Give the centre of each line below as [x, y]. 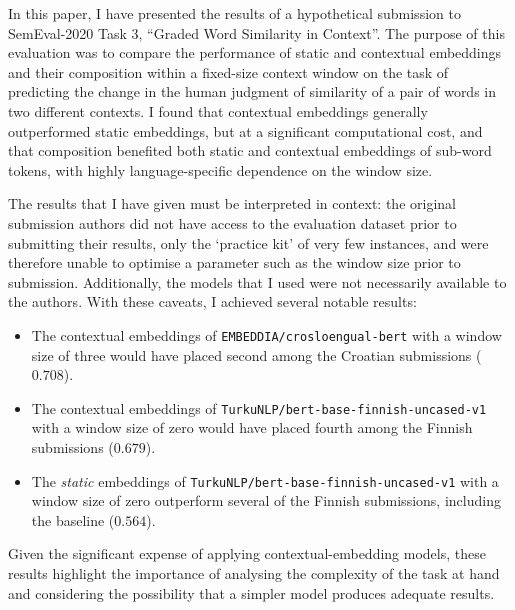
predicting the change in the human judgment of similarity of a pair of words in [252, 91]
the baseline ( [73, 519]
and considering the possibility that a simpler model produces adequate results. [251, 592]
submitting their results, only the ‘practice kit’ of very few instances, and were [248, 242]
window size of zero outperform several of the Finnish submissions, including [266, 500]
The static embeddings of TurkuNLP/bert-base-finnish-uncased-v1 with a [265, 480]
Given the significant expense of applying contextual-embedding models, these [247, 553]
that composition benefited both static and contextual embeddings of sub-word [250, 150]
